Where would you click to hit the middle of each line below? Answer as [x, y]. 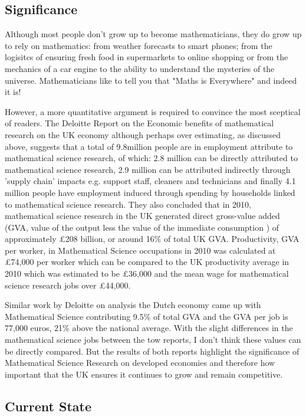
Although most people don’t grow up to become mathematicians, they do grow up [153, 34]
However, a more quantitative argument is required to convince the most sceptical [153, 111]
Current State [48, 406]
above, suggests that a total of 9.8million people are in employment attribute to [149, 146]
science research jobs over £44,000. [68, 285]
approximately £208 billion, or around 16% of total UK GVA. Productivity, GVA [152, 239]
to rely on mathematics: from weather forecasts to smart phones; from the [139, 45]
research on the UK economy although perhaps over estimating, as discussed [143, 134]
